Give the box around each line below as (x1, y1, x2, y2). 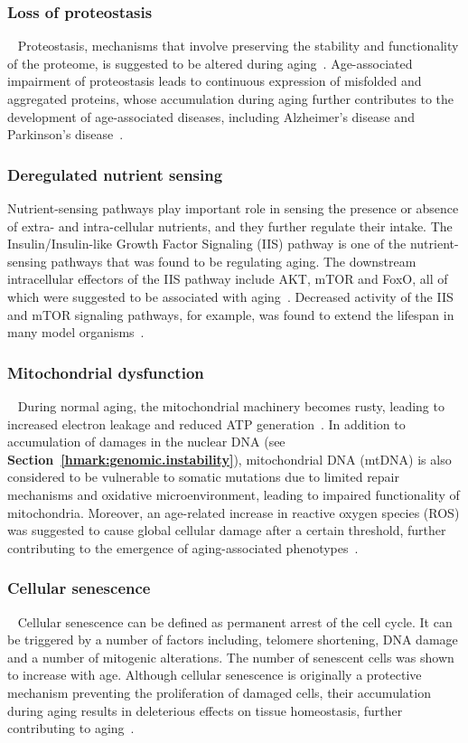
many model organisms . (7, 323, 145, 342)
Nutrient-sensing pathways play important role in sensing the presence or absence (7, 199, 459, 217)
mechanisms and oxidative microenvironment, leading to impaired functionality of (7, 484, 460, 503)
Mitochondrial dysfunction (7, 361, 204, 383)
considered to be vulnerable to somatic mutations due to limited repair (7, 467, 399, 486)
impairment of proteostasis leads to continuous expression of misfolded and (7, 71, 422, 90)
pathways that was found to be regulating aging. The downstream (51, 251, 417, 270)
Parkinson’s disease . (7, 125, 124, 144)
